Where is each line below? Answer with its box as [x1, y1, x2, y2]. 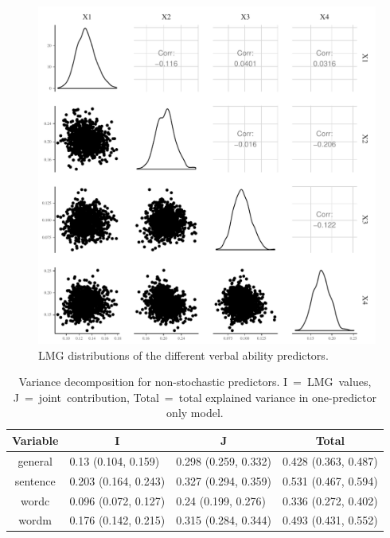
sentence [14, 472, 56, 489]
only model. [166, 404, 224, 421]
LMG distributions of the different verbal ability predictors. [38, 346, 329, 363]
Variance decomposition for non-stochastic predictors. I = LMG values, [18, 373, 372, 390]
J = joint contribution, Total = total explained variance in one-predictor [13, 388, 376, 405]
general [18, 452, 53, 469]
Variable [12, 431, 59, 448]
